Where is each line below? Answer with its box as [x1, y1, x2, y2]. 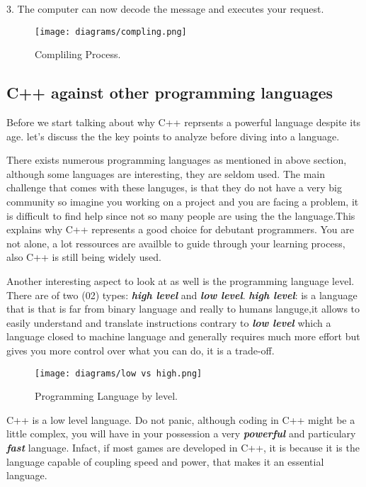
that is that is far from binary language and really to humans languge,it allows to [6, 301, 360, 316]
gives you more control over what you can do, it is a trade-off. [6, 342, 275, 357]
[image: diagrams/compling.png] [35, 26, 187, 37]
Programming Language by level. [35, 388, 178, 403]
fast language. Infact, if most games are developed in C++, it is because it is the [6, 440, 360, 454]
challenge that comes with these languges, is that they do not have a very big [6, 180, 342, 195]
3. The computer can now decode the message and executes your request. [6, 1, 324, 16]
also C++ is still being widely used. [6, 250, 161, 264]
